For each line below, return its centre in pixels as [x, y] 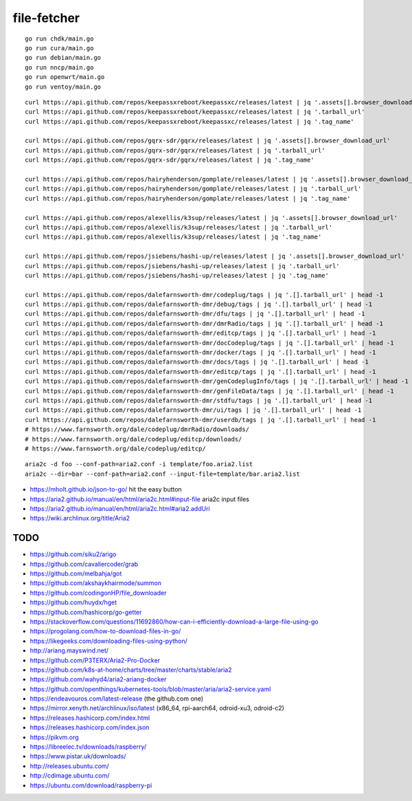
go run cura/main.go [59, 48]
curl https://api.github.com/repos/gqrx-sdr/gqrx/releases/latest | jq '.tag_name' [170, 160]
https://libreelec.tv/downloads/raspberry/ [88, 747]
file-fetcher [46, 18]
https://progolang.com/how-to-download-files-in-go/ [105, 631]
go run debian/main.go [63, 58]
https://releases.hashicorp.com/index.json [90, 727]
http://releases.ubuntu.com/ [69, 766]
